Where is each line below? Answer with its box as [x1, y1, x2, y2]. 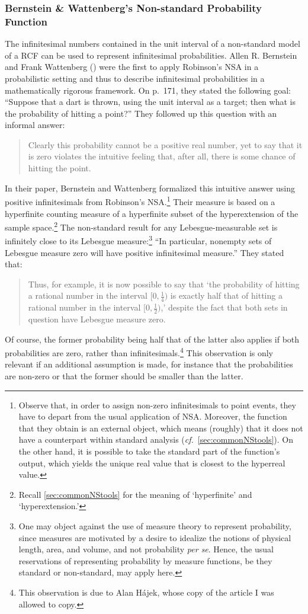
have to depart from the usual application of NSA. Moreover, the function [18, 410, 287, 423]
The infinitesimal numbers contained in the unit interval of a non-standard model [5, 37, 300, 50]
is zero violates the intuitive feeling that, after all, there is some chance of [28, 150, 296, 162]
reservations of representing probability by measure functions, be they [18, 554, 272, 567]
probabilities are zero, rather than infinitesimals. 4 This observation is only [5, 345, 274, 359]
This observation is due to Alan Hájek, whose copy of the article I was [18, 586, 274, 598]
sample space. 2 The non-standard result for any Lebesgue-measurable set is [5, 219, 278, 233]
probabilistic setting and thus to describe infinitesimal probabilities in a [5, 72, 265, 84]
